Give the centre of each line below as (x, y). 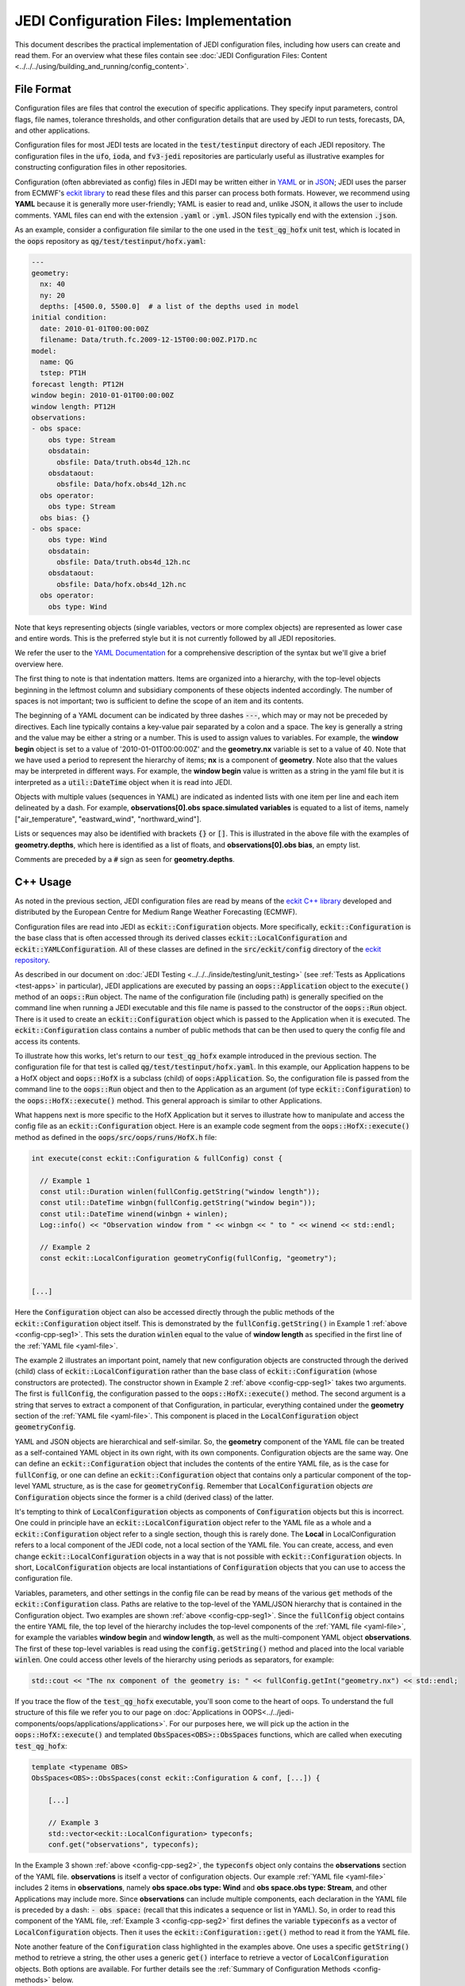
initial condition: (69, 317)
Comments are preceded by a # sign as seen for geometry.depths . (125, 860)
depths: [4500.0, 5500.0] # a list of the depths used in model (170, 307)
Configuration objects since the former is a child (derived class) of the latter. (144, 1497)
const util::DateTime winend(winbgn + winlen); (134, 1214)
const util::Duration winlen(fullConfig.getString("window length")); (180, 1191)
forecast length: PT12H (78, 384)
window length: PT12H (73, 406)
